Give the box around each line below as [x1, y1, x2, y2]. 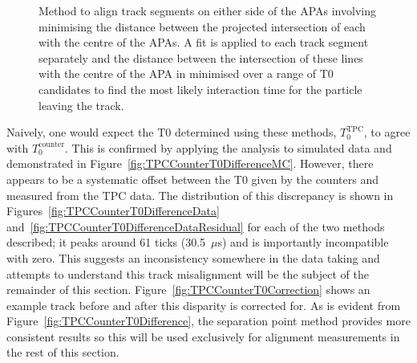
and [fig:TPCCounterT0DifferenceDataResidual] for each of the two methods [6, 218, 385, 235]
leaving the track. [38, 96, 124, 113]
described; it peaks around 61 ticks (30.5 [6, 234, 206, 251]
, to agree [363, 124, 411, 141]
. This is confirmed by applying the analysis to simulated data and [65, 139, 392, 156]
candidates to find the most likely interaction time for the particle [38, 80, 362, 97]
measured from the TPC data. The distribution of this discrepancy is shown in [6, 186, 394, 203]
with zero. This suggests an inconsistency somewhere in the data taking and [6, 249, 380, 266]
